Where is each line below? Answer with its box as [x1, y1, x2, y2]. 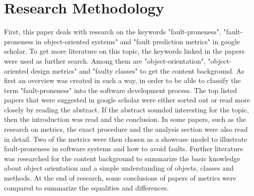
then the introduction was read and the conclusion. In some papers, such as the [4, 114, 246, 124]
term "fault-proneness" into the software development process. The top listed [4, 85, 237, 95]
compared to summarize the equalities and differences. [4, 182, 169, 193]
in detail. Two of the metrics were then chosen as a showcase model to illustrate [4, 133, 247, 144]
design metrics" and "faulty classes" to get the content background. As [31, 65, 245, 76]
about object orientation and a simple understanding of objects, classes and [4, 163, 234, 173]
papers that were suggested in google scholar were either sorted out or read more [4, 95, 250, 105]
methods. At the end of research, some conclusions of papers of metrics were [4, 173, 236, 183]
